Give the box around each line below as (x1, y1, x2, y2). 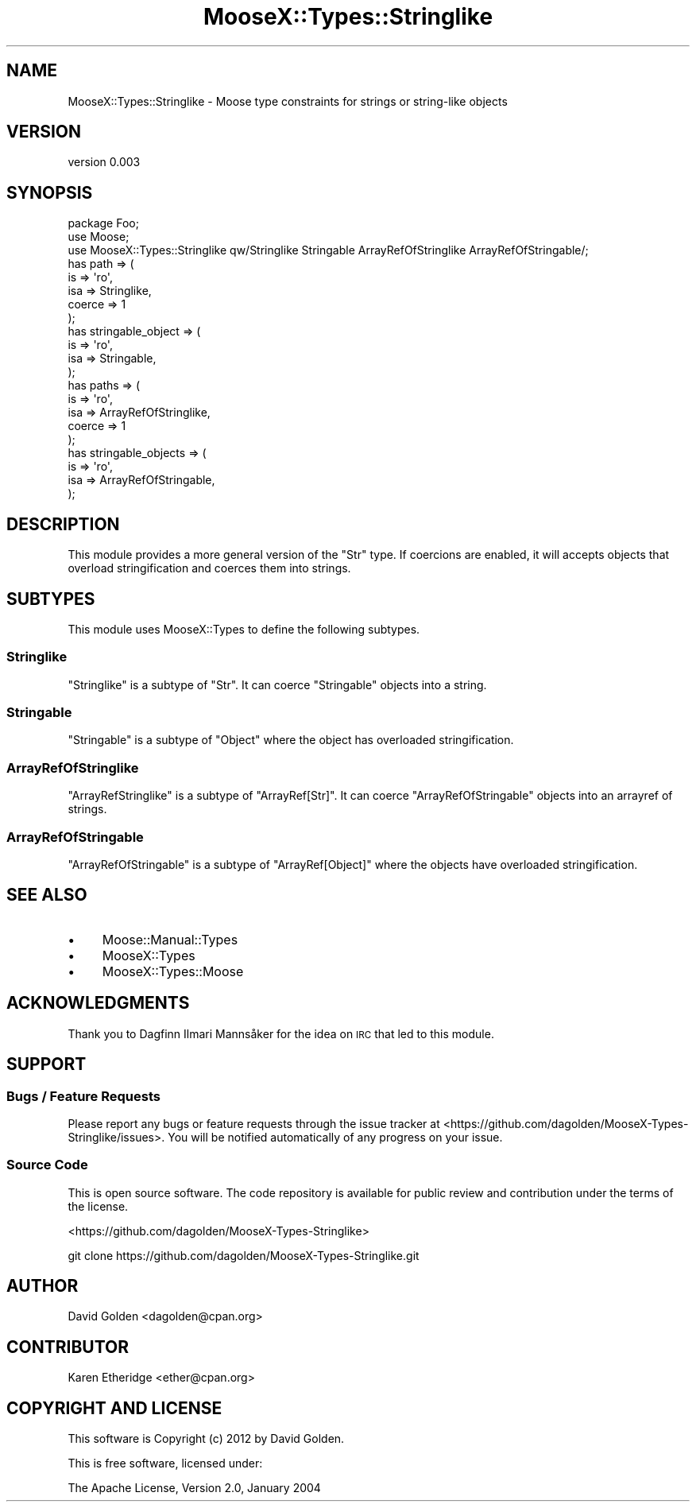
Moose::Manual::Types (102, 931, 238, 948)
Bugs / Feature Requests (6, 1087, 160, 1104)
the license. (68, 1199, 129, 1213)
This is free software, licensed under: (68, 1456, 263, 1471)
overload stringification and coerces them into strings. (68, 561, 351, 576)
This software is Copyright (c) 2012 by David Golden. (68, 1432, 345, 1446)
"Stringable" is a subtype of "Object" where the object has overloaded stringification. (68, 733, 514, 747)
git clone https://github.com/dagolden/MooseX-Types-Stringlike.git (68, 1248, 420, 1262)
